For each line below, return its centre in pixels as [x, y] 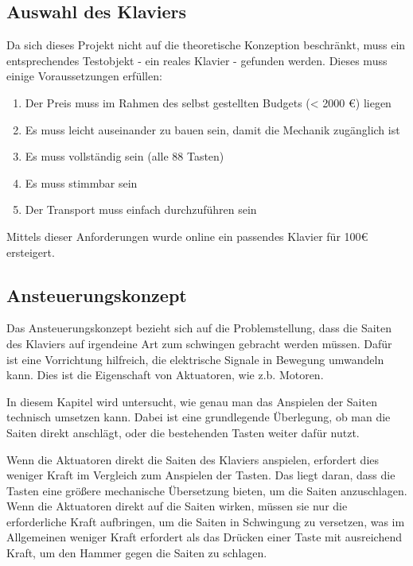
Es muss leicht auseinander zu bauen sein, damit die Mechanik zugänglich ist [212, 129]
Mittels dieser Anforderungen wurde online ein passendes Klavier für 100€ [187, 236]
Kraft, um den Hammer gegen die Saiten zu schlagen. [137, 553]
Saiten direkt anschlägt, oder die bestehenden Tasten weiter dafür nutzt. [183, 432]
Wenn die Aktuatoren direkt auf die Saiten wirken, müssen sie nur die [177, 506]
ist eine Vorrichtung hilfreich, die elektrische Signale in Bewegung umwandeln [195, 359]
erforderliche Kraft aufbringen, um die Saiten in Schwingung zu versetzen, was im [206, 521]
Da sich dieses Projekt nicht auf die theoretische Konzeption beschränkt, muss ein [206, 45]
